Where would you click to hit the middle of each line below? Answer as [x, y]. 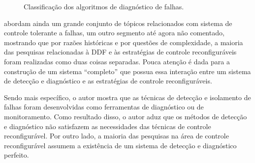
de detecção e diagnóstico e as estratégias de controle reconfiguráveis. [108, 81]
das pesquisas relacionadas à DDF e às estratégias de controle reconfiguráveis [120, 52]
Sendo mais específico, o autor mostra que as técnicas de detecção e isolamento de [127, 97]
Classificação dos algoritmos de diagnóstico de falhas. [104, 6]
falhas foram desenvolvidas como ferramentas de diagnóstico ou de [104, 107]
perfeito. [16, 155]
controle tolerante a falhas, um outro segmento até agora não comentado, [114, 33]
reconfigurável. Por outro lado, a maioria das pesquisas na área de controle [116, 136]
